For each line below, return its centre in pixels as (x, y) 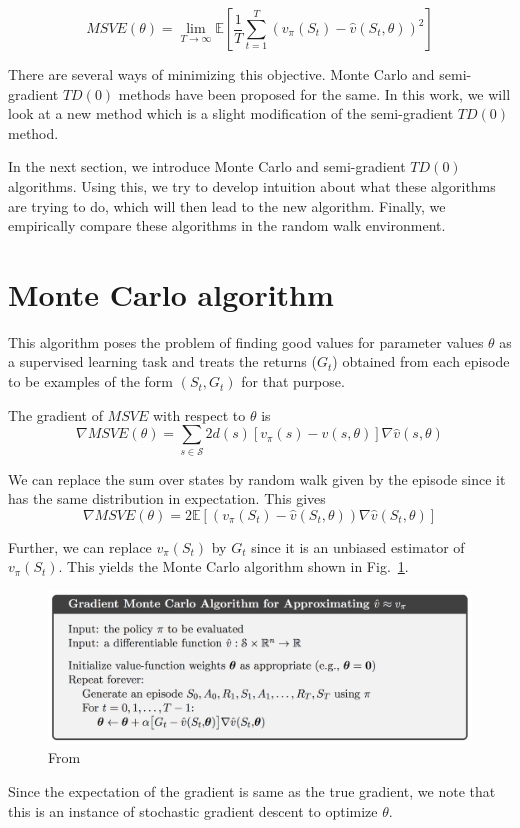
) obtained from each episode (421, 361)
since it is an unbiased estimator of (358, 546)
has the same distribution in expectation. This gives (167, 498)
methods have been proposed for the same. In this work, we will (314, 93)
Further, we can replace (80, 546)
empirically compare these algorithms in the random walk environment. (227, 225)
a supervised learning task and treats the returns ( (162, 361)
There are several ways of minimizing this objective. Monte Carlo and (221, 74)
